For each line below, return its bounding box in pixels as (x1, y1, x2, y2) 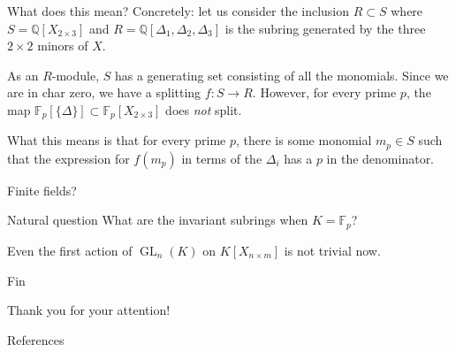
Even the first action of (7, 241, 133, 259)
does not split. (165, 100, 242, 119)
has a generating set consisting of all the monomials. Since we (114, 65, 449, 84)
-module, (51, 65, 100, 84)
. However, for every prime (252, 83, 397, 102)
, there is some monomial (236, 131, 372, 149)
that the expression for (7, 149, 130, 167)
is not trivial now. (284, 241, 381, 259)
